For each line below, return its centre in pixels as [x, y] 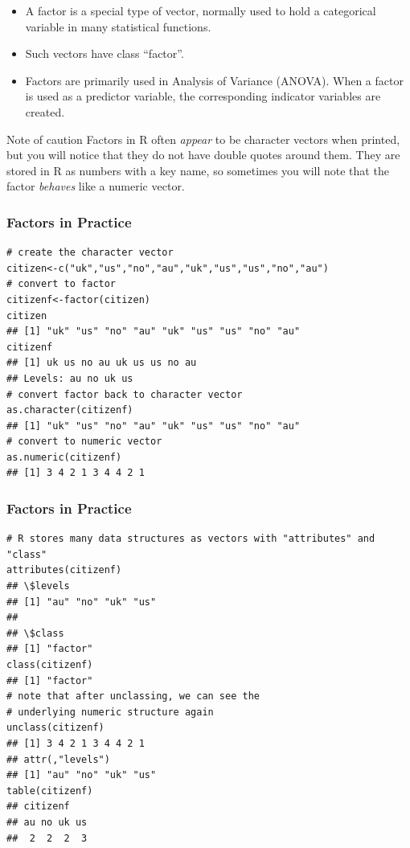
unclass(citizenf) [55, 728]
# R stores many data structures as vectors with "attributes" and [191, 539]
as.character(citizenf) [70, 410]
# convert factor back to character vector [125, 394]
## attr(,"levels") [58, 759]
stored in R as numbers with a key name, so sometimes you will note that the [198, 170]
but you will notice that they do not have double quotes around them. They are [203, 155]
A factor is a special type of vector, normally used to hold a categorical [201, 10]
